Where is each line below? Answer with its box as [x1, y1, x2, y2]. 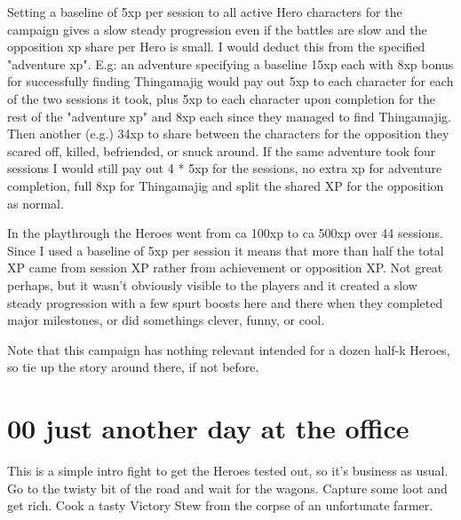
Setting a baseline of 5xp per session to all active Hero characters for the [7, 3, 402, 20]
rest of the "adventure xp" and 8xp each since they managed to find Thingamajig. [7, 106, 451, 125]
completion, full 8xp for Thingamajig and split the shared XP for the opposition [7, 176, 444, 194]
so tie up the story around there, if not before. [7, 358, 259, 376]
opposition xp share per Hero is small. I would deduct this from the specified [7, 37, 425, 56]
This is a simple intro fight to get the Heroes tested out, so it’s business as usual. [7, 461, 449, 479]
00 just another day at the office [7, 410, 409, 446]
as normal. [7, 193, 64, 212]
